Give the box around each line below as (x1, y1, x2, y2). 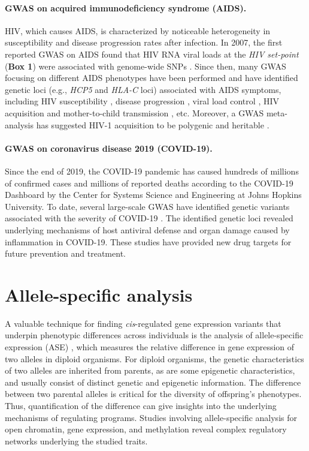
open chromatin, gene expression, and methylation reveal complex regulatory (5, 423, 287, 435)
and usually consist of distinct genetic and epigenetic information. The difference (5, 375, 301, 388)
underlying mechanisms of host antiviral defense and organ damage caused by (5, 223, 290, 236)
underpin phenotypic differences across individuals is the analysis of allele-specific (5, 329, 304, 341)
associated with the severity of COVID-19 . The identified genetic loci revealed (5, 212, 293, 224)
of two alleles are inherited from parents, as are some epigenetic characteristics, (5, 364, 295, 377)
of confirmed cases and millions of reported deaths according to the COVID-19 (5, 176, 293, 189)
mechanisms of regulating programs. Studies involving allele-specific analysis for (5, 411, 297, 423)
